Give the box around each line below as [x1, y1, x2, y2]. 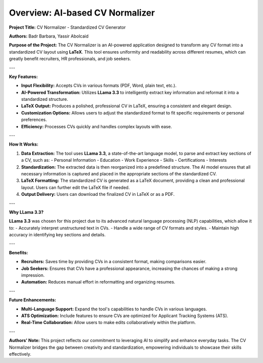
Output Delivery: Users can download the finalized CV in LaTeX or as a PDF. [21, 191, 175, 197]
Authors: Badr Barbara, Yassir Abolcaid [9, 33, 89, 39]
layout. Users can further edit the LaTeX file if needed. [21, 184, 130, 190]
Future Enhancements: [9, 297, 56, 303]
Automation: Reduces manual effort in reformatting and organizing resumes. [21, 279, 175, 285]
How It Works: [9, 141, 38, 147]
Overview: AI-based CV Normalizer [9, 7, 155, 18]
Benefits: [9, 249, 28, 255]
